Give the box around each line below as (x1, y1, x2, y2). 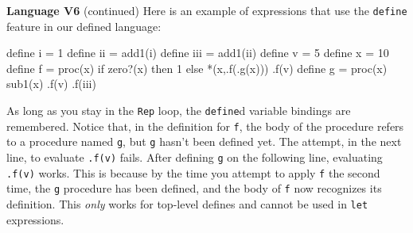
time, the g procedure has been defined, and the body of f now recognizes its (6, 180, 382, 197)
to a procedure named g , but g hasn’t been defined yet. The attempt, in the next (6, 133, 402, 150)
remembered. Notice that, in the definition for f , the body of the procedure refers (6, 117, 404, 134)
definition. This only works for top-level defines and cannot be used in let (6, 195, 368, 212)
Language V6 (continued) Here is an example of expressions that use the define (6, 2, 407, 18)
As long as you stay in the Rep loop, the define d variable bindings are (6, 102, 351, 119)
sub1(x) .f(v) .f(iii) (6, 75, 96, 92)
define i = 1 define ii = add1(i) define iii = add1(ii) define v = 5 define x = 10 (6, 44, 389, 61)
